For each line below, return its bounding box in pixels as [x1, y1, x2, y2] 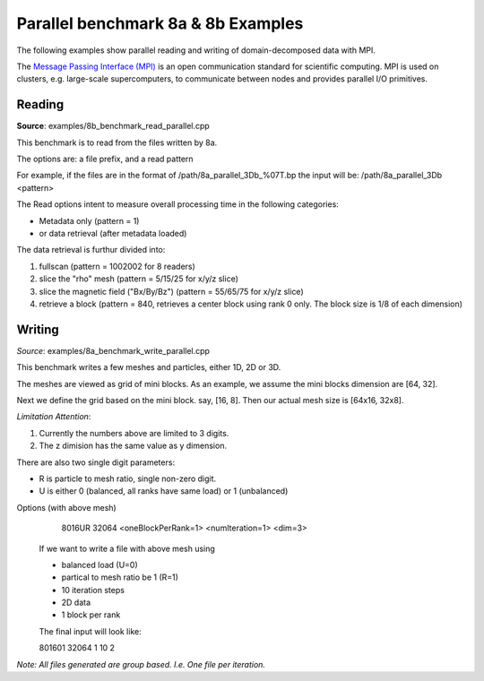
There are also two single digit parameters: [16, 457, 175, 468]
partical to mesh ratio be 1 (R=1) [61, 572, 179, 582]
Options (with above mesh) [16, 502, 117, 513]
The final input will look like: [39, 625, 143, 636]
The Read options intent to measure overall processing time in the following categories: [16, 199, 340, 210]
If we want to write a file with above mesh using [39, 543, 215, 554]
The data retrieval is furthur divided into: [16, 245, 166, 255]
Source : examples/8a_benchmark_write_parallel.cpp [16, 345, 211, 356]
